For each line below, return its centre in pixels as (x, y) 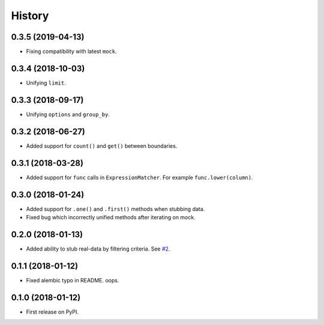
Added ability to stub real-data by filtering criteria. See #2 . (98, 249)
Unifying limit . (46, 83)
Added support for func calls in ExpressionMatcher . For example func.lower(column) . (139, 177)
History (30, 16)
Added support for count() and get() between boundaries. (102, 146)
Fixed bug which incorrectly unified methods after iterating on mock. (111, 217)
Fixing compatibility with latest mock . (71, 52)
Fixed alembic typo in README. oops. (73, 280)
